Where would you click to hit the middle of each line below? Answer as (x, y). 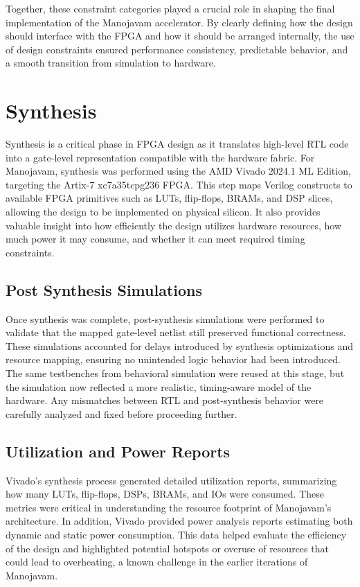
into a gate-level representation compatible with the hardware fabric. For (160, 157)
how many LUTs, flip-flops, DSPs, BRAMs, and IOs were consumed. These (165, 494)
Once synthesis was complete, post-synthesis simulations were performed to (165, 318)
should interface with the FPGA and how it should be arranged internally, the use (180, 36)
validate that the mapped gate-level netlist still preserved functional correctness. (176, 332)
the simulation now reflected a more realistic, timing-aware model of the (159, 386)
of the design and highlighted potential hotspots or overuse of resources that (167, 548)
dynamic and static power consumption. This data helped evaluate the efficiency (176, 534)
